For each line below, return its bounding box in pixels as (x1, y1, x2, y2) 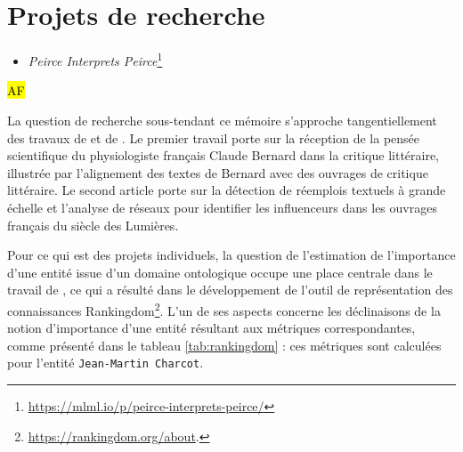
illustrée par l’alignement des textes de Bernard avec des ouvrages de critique (7, 163, 428, 182)
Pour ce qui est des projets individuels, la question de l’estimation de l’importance (7, 246, 456, 264)
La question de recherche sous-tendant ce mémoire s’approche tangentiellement (7, 110, 437, 129)
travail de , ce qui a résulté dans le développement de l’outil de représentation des (7, 280, 453, 299)
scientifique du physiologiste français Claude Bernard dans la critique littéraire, (7, 146, 440, 165)
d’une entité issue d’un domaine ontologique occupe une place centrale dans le (7, 262, 433, 281)
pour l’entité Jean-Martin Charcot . (7, 353, 204, 372)
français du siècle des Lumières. (7, 215, 179, 234)
